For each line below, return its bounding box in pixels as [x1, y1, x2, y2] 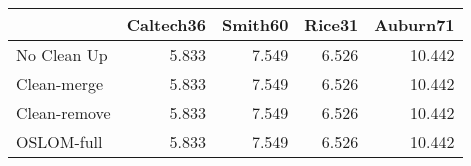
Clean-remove [16, 101, 111, 124]
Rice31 [304, 13, 359, 36]
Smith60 [221, 13, 289, 36]
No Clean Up [16, 43, 108, 66]
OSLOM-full [16, 130, 103, 153]
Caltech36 [126, 13, 206, 36]
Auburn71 [374, 13, 455, 36]
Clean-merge [16, 72, 104, 95]
